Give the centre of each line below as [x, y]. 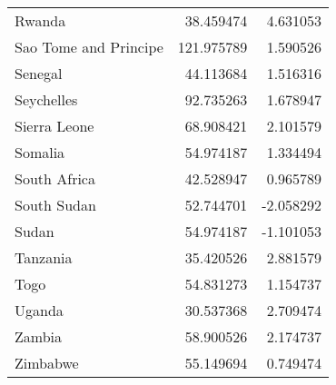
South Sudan [55, 205]
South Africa [55, 178]
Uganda [39, 310]
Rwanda [40, 20]
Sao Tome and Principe [89, 47]
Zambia [39, 336]
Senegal [39, 73]
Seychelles [46, 99]
